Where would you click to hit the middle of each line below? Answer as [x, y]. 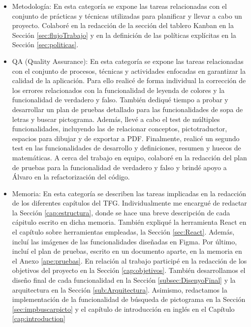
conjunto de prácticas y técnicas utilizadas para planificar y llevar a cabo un [127, 15]
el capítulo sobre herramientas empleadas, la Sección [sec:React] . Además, [123, 232]
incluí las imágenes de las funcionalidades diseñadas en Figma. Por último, [125, 241]
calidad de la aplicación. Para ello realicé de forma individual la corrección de [129, 80]
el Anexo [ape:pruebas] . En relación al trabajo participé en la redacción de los [129, 260]
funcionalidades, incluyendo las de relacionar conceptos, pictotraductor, [120, 129]
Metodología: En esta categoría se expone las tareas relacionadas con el [120, 6]
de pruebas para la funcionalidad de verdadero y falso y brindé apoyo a [119, 167]
